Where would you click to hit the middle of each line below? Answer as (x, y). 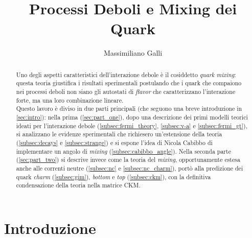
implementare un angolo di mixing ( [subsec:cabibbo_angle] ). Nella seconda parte (123, 151)
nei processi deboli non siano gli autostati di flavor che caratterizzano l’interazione (126, 92)
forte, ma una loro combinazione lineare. (70, 100)
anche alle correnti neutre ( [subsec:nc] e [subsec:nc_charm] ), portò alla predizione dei (130, 168)
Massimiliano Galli (133, 53)
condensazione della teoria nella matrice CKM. (78, 185)
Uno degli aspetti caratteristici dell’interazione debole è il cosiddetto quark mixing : (126, 74)
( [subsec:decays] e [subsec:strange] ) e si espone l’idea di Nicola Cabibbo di (114, 142)
